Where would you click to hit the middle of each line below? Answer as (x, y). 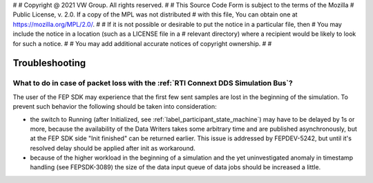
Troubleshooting (49, 63)
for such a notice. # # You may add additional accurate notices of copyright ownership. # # (142, 43)
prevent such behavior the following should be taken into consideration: (115, 107)
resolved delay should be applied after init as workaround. (113, 148)
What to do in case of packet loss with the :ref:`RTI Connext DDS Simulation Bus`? (153, 83)
